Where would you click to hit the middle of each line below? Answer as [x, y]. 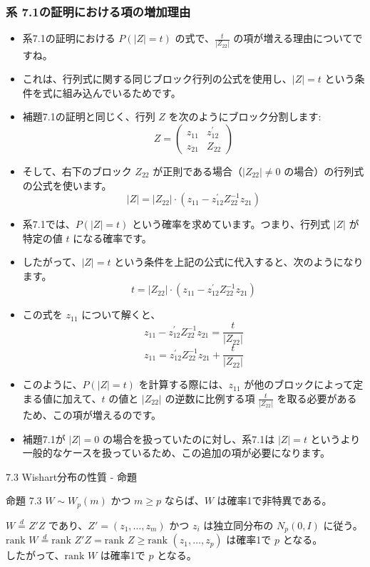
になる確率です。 [112, 238]
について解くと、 [121, 314]
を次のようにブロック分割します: [245, 116]
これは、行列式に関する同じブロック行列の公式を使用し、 [157, 79]
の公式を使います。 [67, 185]
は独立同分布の [238, 525]
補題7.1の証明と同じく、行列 [89, 116]
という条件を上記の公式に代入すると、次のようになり [239, 262]
